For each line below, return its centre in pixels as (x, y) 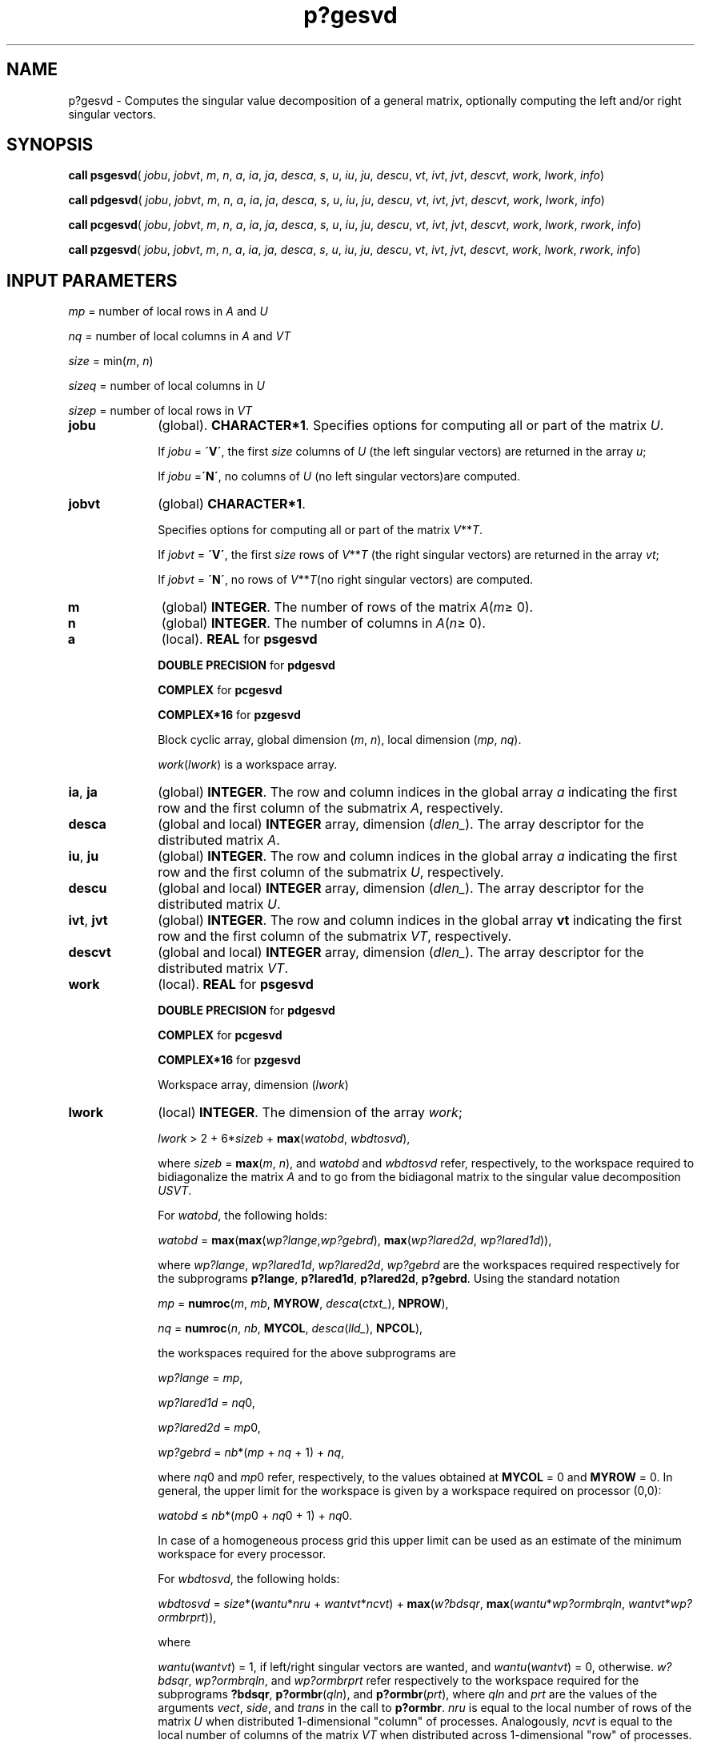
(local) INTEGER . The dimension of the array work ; (310, 1113)
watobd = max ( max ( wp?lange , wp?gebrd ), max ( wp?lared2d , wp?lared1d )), (355, 1240)
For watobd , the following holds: (243, 1216)
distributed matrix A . (219, 840)
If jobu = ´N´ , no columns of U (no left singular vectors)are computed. (339, 476)
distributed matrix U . (219, 904)
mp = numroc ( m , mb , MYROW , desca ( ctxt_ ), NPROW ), (303, 1304)
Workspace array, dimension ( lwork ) (253, 1085)
